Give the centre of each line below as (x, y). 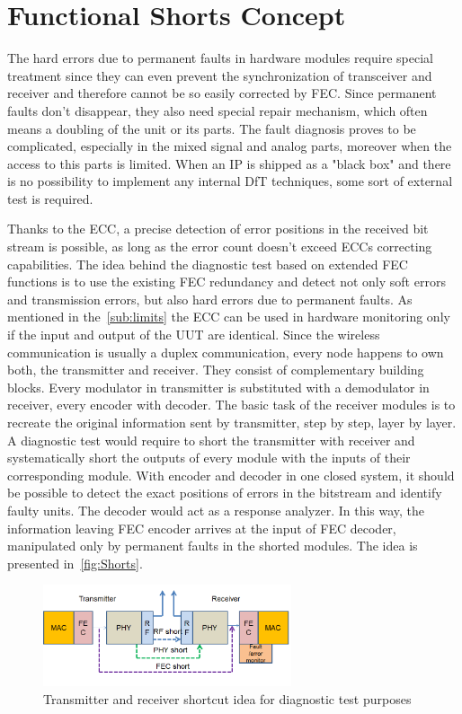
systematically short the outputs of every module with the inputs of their (209, 458)
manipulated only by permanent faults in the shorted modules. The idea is (213, 546)
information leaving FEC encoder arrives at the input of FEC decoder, (202, 528)
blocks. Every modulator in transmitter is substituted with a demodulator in (218, 387)
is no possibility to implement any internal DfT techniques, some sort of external (230, 181)
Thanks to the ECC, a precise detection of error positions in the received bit (218, 229)
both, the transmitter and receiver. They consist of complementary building (216, 370)
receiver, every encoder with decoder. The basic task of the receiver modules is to (231, 405)
